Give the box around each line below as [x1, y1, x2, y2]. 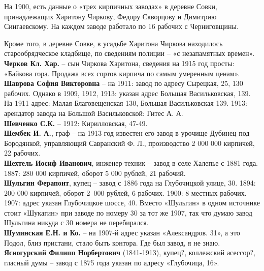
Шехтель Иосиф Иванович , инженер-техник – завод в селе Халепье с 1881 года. [4, 157, 258, 168]
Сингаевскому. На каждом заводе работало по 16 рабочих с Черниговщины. [4, 21, 239, 32]
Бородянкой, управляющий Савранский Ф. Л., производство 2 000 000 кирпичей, [4, 137, 255, 148]
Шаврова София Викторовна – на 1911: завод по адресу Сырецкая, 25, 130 [4, 78, 243, 88]
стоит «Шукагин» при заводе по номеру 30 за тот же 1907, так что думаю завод [4, 207, 252, 218]
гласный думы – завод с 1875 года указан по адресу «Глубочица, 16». [4, 257, 219, 267]
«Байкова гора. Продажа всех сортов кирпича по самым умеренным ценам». [4, 68, 240, 78]
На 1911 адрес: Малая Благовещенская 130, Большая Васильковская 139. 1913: [4, 98, 247, 108]
